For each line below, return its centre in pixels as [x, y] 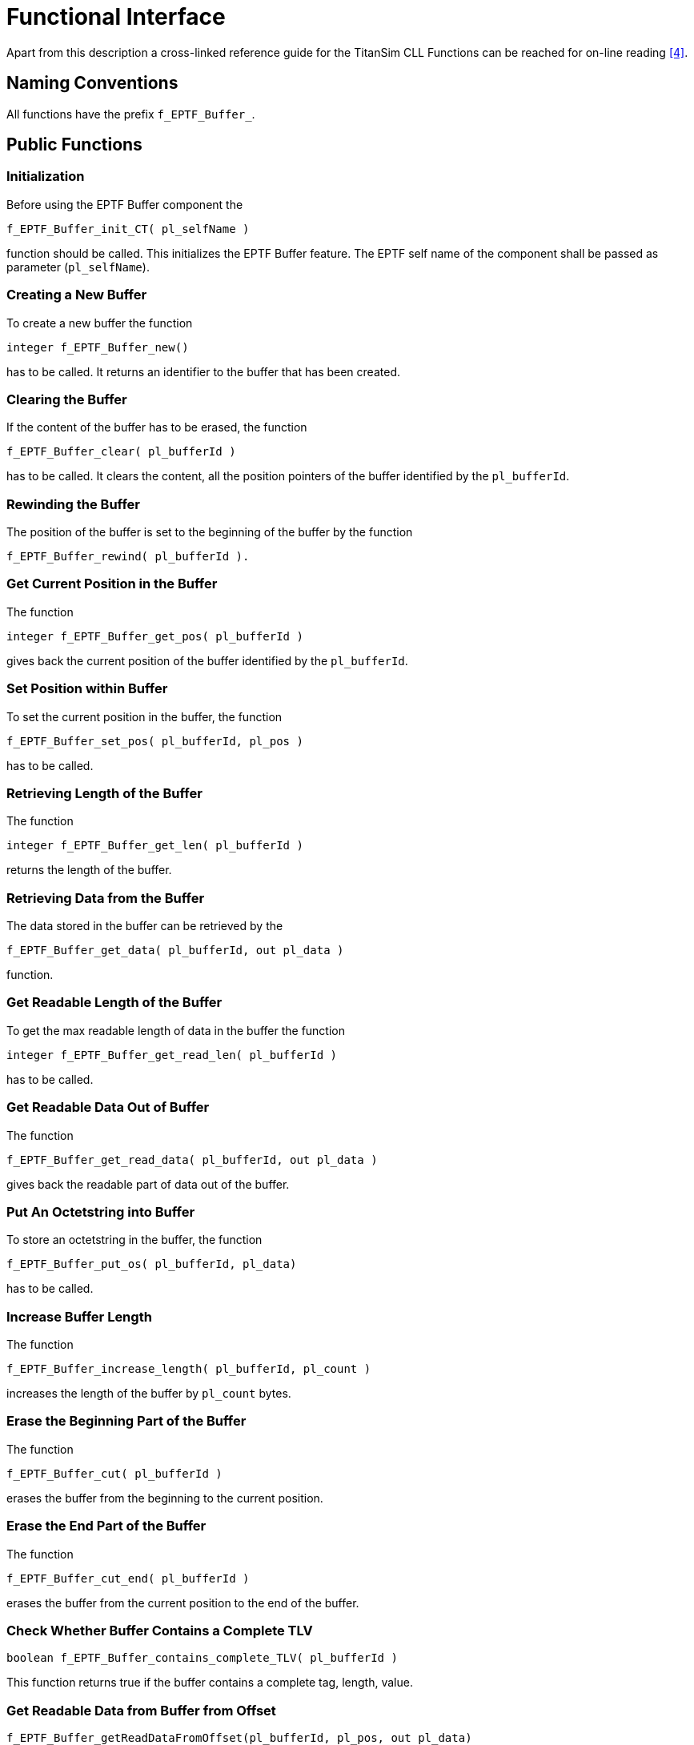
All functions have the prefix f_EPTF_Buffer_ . [131, 114]
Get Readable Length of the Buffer [114, 1003]
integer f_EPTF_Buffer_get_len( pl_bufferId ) [155, 846]
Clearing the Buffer [67, 399]
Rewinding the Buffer [73, 504]
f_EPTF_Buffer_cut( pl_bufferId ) [114, 1473]
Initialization [46, 177]
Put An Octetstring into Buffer [101, 1211]
